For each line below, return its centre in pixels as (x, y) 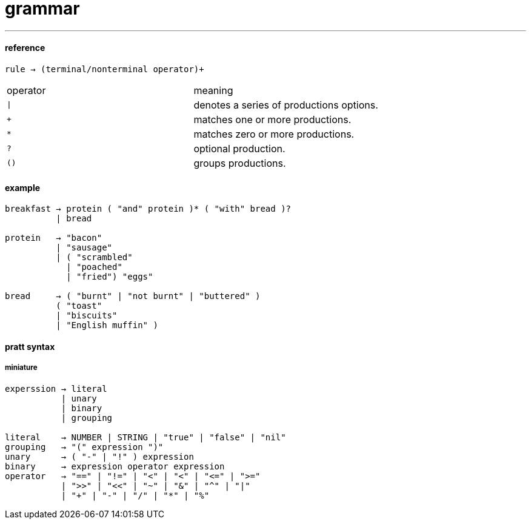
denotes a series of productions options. (286, 105)
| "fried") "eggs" (110, 277)
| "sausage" (84, 248)
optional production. (239, 148)
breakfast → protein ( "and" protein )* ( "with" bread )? (148, 209)
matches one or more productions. (272, 119)
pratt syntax (30, 346)
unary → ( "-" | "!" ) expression (99, 456)
